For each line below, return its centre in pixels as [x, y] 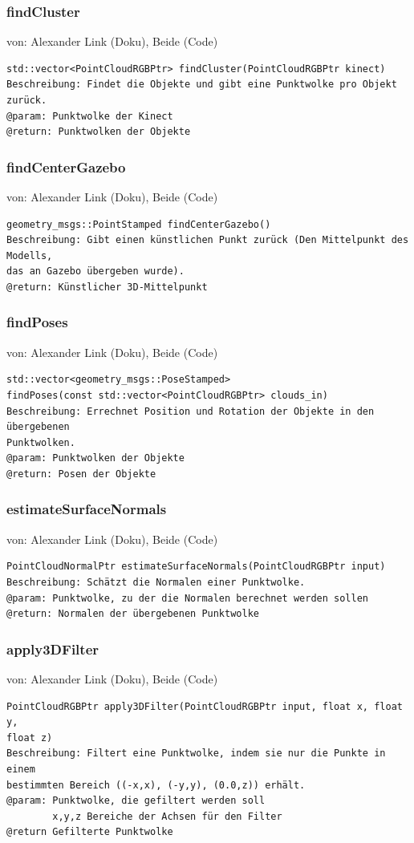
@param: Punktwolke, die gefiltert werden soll [136, 801]
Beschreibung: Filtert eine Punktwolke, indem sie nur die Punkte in [196, 754]
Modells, [30, 255]
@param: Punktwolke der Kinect [90, 116]
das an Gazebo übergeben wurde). [95, 272]
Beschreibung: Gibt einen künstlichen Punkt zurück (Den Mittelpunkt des [208, 240]
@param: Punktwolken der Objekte [95, 458]
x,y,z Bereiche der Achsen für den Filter [167, 816]
